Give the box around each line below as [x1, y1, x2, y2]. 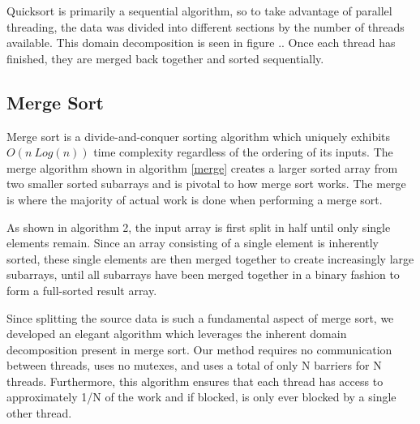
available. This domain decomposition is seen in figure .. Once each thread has [6, 34, 396, 51]
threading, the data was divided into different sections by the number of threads [6, 18, 405, 35]
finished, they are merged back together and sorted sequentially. [6, 49, 324, 66]
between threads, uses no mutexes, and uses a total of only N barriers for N [6, 357, 382, 374]
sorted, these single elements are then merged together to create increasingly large [6, 250, 414, 267]
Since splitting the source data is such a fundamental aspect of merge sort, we [6, 309, 394, 326]
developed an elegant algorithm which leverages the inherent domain [6, 325, 347, 342]
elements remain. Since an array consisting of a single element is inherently [6, 234, 379, 251]
